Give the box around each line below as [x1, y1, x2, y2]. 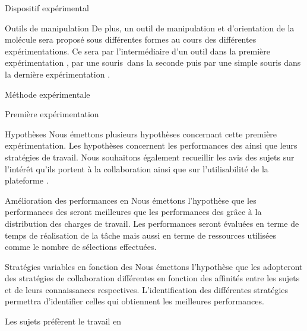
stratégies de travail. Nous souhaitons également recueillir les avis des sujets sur [5, 150, 295, 163]
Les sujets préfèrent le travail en [5, 315, 122, 327]
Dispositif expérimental [5, 2, 89, 14]
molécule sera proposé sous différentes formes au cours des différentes [5, 33, 257, 46]
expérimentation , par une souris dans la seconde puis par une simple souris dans [5, 56, 301, 69]
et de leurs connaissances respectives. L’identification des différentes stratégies [5, 283, 289, 295]
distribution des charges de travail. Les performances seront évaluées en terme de [5, 217, 299, 229]
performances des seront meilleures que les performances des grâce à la [5, 205, 262, 218]
